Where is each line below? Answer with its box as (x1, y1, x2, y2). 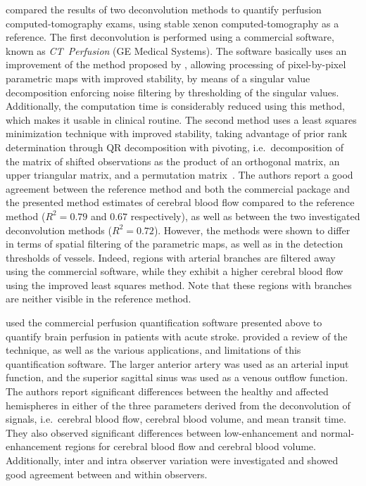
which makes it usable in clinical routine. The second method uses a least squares (6, 112, 357, 127)
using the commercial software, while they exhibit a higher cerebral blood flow (6, 264, 343, 279)
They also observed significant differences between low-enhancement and (6, 425, 317, 440)
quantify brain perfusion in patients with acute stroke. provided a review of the (6, 328, 348, 343)
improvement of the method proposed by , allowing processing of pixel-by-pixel (6, 57, 346, 72)
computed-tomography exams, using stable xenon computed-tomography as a (6, 15, 339, 30)
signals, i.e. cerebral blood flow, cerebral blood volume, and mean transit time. (6, 411, 346, 426)
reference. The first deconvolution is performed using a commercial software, (6, 30, 334, 44)
